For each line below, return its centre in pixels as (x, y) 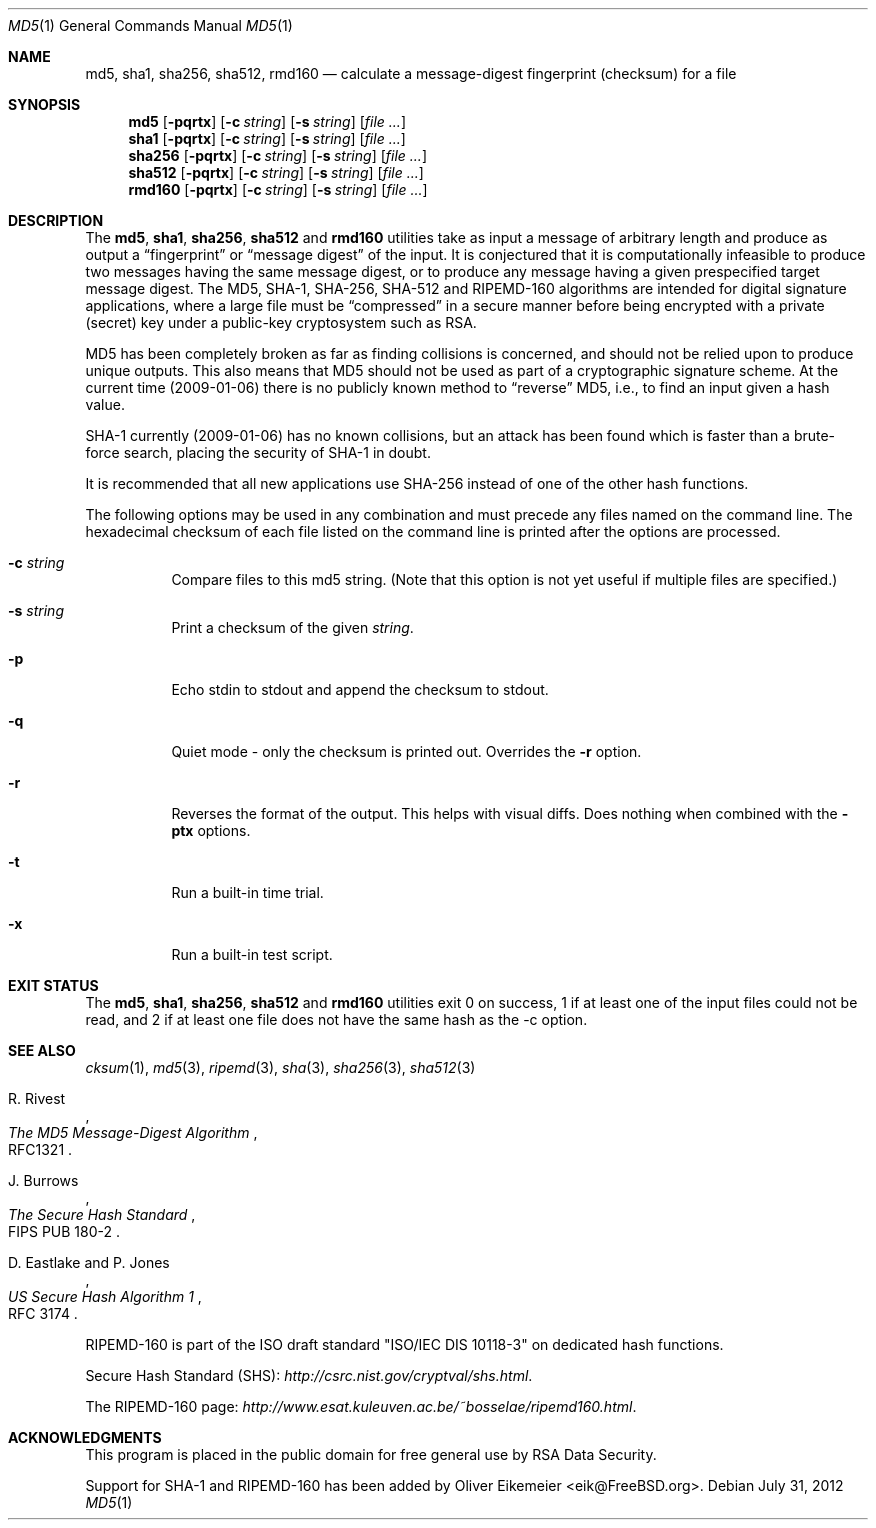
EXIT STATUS (53, 985)
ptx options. (211, 830)
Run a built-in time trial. (247, 892)
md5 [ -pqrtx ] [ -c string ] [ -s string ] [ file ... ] (267, 121)
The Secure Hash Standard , (102, 1214)
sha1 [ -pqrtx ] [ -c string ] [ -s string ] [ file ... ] (267, 138)
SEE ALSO (42, 1050)
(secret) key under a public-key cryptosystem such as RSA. (281, 322)
